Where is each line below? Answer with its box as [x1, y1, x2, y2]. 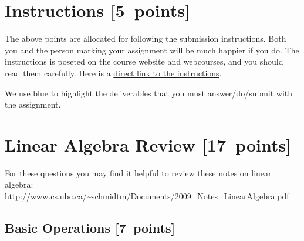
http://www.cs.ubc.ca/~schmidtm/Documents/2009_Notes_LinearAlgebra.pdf [5, 190, 289, 202]
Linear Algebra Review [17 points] [5, 132, 292, 156]
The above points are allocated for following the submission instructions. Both [5, 32, 286, 45]
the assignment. [5, 98, 61, 111]
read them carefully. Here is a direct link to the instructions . [5, 66, 222, 79]
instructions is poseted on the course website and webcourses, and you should [5, 55, 283, 68]
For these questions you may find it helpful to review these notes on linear [5, 166, 272, 179]
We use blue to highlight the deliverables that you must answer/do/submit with [5, 86, 293, 99]
